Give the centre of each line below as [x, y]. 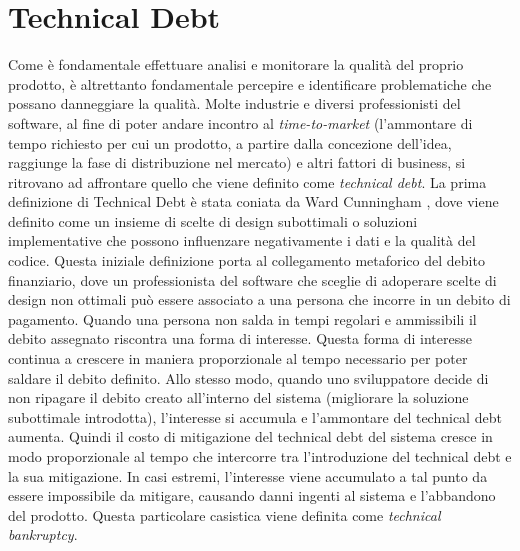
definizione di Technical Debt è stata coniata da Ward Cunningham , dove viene [253, 201]
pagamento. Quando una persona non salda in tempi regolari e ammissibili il [242, 318]
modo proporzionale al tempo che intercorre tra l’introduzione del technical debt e [260, 456]
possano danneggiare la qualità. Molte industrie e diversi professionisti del [234, 103]
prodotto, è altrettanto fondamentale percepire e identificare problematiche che [250, 83]
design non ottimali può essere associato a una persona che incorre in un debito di [259, 299]
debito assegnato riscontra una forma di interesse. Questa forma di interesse [240, 338]
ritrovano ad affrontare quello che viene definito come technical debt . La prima [247, 181]
